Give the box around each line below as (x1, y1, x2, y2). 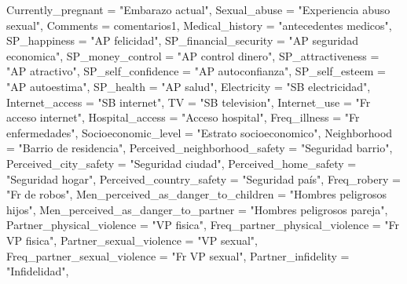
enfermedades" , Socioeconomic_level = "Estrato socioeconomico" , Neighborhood (6, 124, 393, 140)
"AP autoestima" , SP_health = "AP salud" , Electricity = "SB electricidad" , (6, 78, 371, 94)
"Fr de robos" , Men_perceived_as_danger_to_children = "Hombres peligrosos (6, 186, 387, 202)
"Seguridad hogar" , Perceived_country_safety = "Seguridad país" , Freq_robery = (6, 170, 401, 187)
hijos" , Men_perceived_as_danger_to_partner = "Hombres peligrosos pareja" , (6, 201, 388, 217)
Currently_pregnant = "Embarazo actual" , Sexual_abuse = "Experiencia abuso (6, 2, 390, 17)
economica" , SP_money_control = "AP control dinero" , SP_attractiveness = (6, 47, 379, 64)
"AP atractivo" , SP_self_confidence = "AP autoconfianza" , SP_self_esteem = (6, 63, 386, 79)
